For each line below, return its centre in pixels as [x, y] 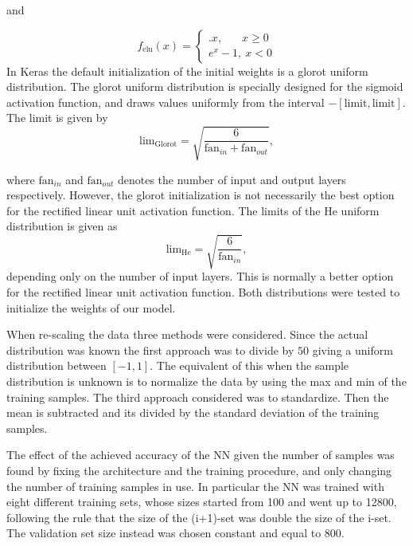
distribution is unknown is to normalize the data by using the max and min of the [206, 381]
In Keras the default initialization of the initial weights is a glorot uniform [187, 71]
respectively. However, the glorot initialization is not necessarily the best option [201, 195]
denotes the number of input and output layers [232, 179]
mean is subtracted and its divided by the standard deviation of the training [193, 412]
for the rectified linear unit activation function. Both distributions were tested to [203, 292]
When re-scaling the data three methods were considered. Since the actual [187, 334]
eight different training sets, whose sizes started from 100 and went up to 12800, [202, 502]
